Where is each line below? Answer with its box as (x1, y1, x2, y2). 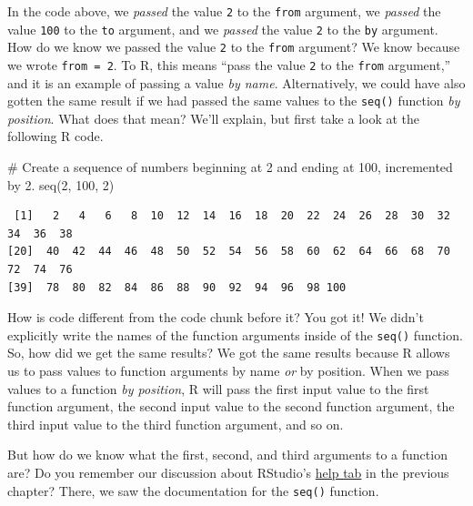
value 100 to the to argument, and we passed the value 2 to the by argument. (7, 19, 438, 38)
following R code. (7, 126, 104, 146)
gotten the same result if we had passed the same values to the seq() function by (7, 91, 460, 110)
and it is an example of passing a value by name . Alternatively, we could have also (7, 73, 466, 92)
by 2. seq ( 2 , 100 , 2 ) (7, 175, 115, 194)
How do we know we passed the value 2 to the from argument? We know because (7, 37, 460, 56)
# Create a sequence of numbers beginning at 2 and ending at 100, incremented (7, 157, 453, 177)
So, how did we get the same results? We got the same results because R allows (7, 343, 450, 362)
